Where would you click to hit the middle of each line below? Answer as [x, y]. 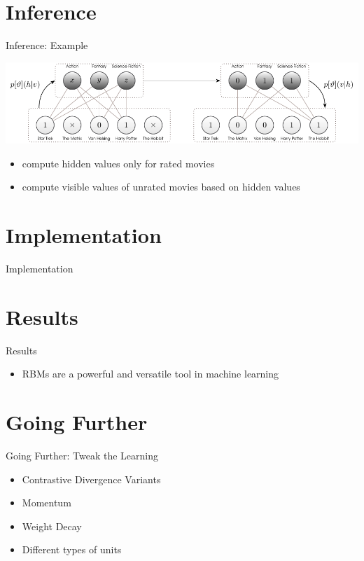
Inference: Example [47, 45]
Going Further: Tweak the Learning [82, 456]
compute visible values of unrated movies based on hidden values [161, 187]
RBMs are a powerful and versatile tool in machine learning [150, 374]
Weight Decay [52, 526]
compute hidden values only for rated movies [118, 163]
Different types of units [72, 549]
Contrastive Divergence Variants [91, 479]
